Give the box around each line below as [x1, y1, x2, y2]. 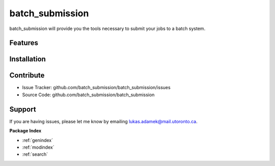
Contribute [9, 71, 45, 80]
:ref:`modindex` [22, 144, 54, 150]
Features [9, 39, 38, 47]
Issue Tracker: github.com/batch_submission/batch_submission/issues [22, 85, 171, 91]
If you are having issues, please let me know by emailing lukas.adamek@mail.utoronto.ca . [9, 118, 198, 124]
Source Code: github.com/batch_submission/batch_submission [22, 92, 155, 98]
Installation [9, 55, 46, 64]
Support [9, 105, 36, 114]
